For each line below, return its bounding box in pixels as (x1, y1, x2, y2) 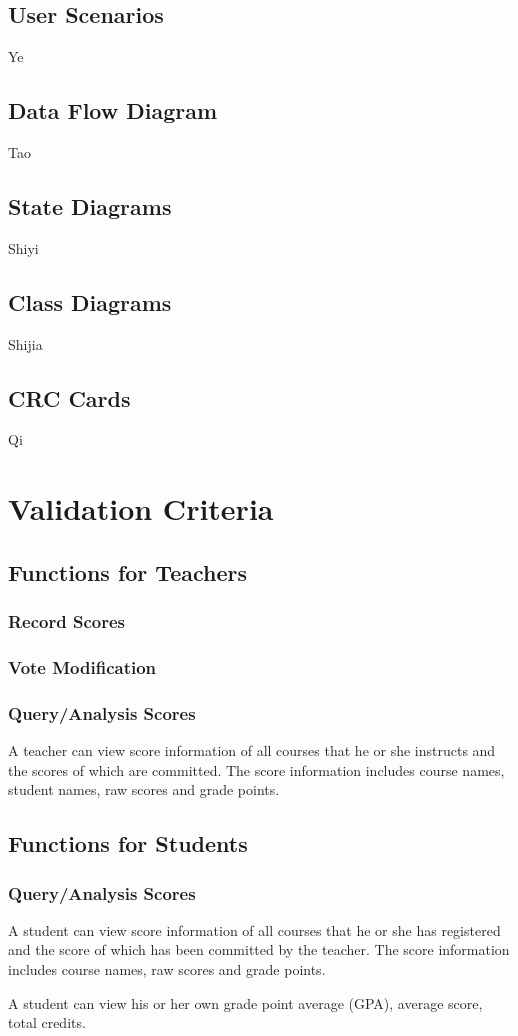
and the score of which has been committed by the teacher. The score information (8, 939, 510, 960)
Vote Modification (8, 654, 157, 679)
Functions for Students (8, 828, 248, 859)
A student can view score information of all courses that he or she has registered (8, 919, 501, 940)
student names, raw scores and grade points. (8, 779, 280, 800)
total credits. (8, 1012, 86, 1033)
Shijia (8, 333, 43, 354)
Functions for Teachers (8, 556, 247, 587)
